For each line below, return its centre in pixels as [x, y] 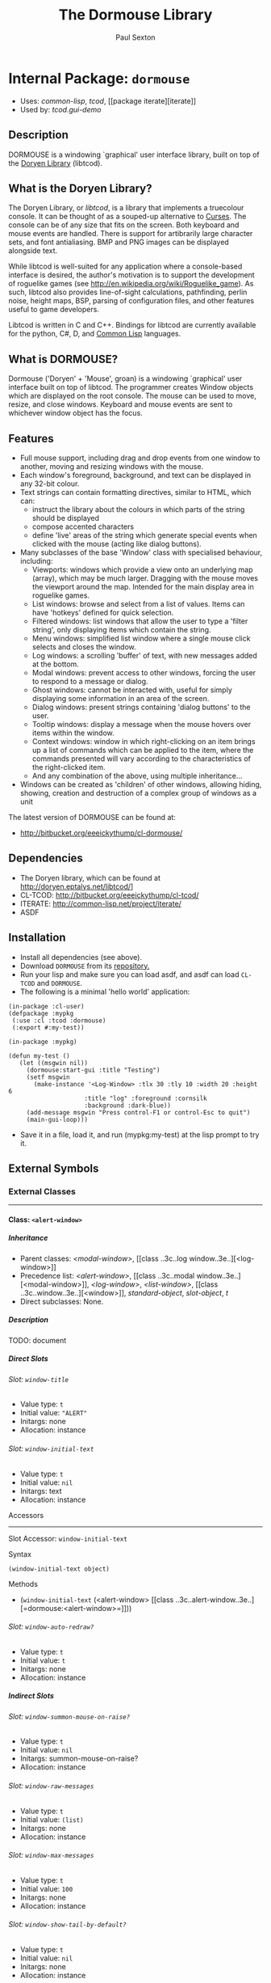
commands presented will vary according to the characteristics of [142, 759]
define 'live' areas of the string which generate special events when [145, 535]
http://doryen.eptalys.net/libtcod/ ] [77, 886]
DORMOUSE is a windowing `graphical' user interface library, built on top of [134, 154]
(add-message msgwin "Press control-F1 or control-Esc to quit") [138, 1112]
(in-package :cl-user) [46, 1006]
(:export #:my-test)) [48, 1027]
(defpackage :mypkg [41, 1013]
